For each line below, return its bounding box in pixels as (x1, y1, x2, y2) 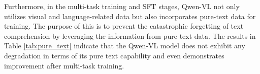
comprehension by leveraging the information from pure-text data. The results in (4, 30, 256, 41)
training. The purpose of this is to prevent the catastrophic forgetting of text (4, 21, 244, 31)
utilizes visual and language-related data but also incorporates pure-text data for (4, 11, 256, 21)
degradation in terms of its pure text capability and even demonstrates (4, 50, 224, 60)
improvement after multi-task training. (4, 60, 124, 70)
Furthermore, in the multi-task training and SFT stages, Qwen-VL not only (4, 1, 240, 11)
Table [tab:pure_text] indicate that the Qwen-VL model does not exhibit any (4, 40, 245, 51)
